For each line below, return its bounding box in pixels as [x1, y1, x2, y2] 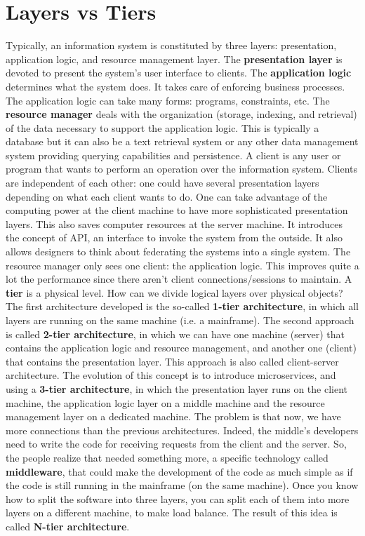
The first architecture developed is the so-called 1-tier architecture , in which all [6, 299, 359, 314]
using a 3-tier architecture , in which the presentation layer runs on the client [6, 381, 348, 396]
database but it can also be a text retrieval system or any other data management [6, 134, 359, 149]
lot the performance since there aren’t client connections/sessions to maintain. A [6, 272, 352, 286]
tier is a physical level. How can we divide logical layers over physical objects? [6, 285, 343, 300]
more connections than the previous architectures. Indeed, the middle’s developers [6, 422, 359, 437]
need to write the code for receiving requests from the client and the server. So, [6, 436, 347, 451]
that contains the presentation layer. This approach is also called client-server [6, 354, 339, 368]
